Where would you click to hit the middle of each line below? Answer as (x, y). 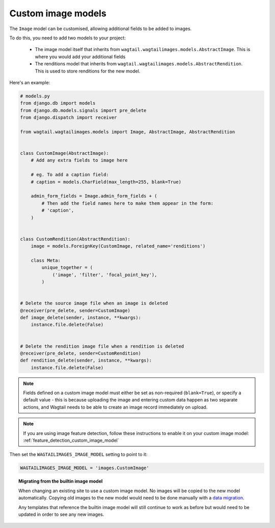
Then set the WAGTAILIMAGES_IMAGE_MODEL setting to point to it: (78, 454)
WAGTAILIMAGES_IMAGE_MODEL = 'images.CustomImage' (85, 468)
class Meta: (46, 260)
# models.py (35, 96)
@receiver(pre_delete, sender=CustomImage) (75, 310)
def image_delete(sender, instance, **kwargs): (80, 317)
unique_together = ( (67, 268)
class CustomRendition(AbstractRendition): (75, 239)
